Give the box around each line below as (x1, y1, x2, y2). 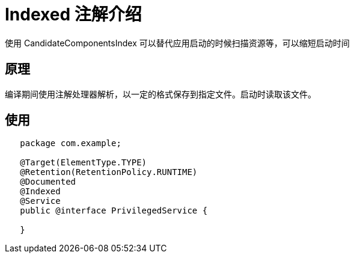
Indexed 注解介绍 (5, 4, 142, 25)
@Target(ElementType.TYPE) (20, 158, 147, 168)
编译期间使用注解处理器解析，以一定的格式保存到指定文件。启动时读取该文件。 (5, 88, 316, 99)
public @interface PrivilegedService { (20, 206, 208, 216)
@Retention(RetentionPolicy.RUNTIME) (20, 167, 198, 177)
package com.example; (20, 138, 121, 149)
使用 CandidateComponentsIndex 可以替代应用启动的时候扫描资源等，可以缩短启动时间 (5, 37, 350, 48)
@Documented (20, 177, 76, 187)
